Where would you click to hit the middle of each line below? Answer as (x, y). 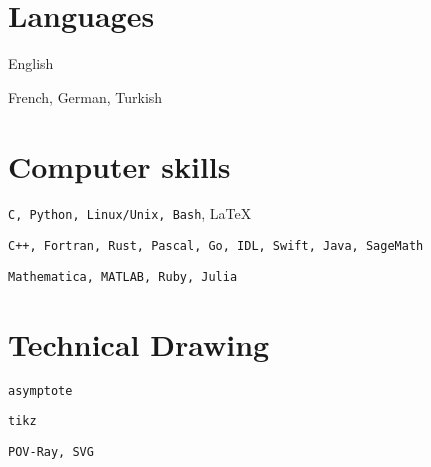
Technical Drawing (139, 343)
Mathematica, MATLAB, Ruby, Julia (123, 276)
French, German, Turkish (85, 96)
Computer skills (119, 165)
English (31, 63)
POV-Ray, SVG (51, 451)
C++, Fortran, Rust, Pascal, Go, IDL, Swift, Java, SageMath (216, 246)
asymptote (40, 390)
